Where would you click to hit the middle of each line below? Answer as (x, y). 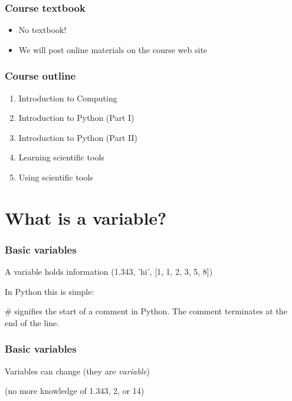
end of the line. (32, 322)
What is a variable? (86, 217)
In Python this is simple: (50, 291)
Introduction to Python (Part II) (78, 137)
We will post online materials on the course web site (113, 49)
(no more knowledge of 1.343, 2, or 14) (75, 391)
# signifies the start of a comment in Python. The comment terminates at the (146, 311)
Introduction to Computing (68, 98)
